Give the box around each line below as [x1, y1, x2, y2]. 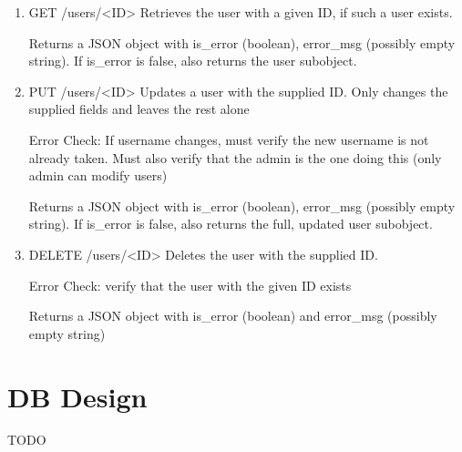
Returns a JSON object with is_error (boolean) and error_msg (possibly [28, 306, 437, 325]
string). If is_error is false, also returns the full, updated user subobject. [28, 214, 433, 233]
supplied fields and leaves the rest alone [28, 99, 250, 118]
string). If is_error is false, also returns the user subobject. [28, 51, 357, 70]
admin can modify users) [28, 166, 168, 185]
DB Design [7, 377, 148, 415]
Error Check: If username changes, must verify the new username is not [28, 129, 429, 149]
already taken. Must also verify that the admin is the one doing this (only [28, 148, 442, 167]
